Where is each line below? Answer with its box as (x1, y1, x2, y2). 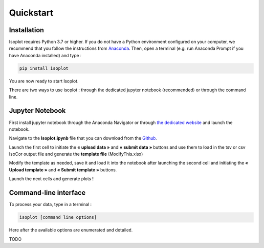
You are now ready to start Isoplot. (9, 78, 79, 84)
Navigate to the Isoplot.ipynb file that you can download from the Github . (9, 135, 157, 141)
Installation (9, 26, 44, 34)
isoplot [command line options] (19, 215, 97, 220)
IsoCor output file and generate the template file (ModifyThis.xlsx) (9, 151, 143, 157)
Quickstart (9, 7, 54, 18)
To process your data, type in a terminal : (9, 202, 92, 207)
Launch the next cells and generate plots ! (9, 176, 94, 182)
